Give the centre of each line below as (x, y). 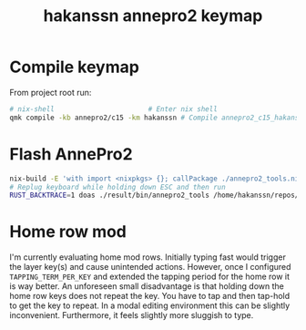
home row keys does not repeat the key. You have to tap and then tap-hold (150, 296)
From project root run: (51, 92)
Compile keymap (74, 67)
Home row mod (68, 232)
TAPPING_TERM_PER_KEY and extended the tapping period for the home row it (149, 277)
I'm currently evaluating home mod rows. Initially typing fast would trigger (148, 257)
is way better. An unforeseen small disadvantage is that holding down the (147, 286)
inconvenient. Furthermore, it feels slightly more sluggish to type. (132, 315)
